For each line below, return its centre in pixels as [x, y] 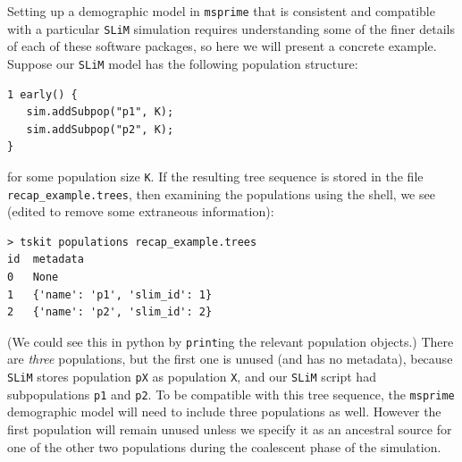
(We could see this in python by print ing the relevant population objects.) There [231, 341]
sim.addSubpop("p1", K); [100, 112]
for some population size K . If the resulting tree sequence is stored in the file [215, 176]
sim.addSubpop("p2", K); [100, 129]
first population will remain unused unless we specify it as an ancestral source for [230, 428]
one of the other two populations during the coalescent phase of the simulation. [224, 446]
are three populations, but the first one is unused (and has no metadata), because [230, 359]
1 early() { [42, 94]
